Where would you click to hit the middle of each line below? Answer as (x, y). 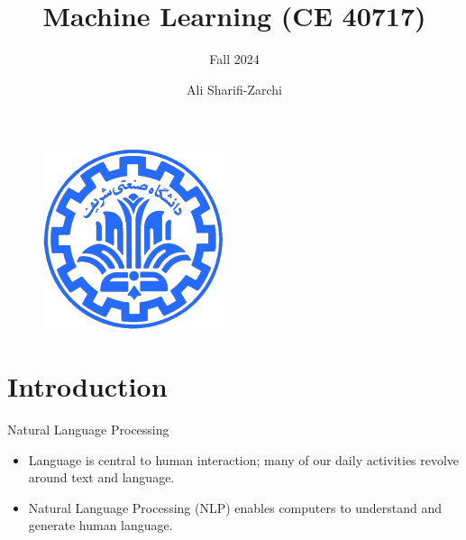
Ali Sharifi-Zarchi (234, 89)
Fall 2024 (234, 59)
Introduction (87, 386)
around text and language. (101, 477)
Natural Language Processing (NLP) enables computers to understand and (235, 507)
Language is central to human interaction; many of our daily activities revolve (244, 459)
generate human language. (101, 525)
